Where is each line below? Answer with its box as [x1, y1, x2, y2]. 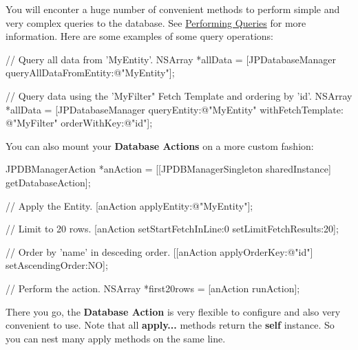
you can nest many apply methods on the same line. [6, 331, 226, 345]
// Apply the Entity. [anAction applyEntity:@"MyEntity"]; [6, 198, 253, 212]
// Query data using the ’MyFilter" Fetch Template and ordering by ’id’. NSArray [6, 88, 352, 102]
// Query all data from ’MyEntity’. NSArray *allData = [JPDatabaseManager [6, 52, 337, 66]
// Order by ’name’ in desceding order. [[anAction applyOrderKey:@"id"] [6, 244, 313, 259]
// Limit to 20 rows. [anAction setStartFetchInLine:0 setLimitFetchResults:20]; [6, 221, 339, 236]
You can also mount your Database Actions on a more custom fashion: [6, 138, 314, 153]
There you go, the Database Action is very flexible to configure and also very [6, 304, 341, 318]
